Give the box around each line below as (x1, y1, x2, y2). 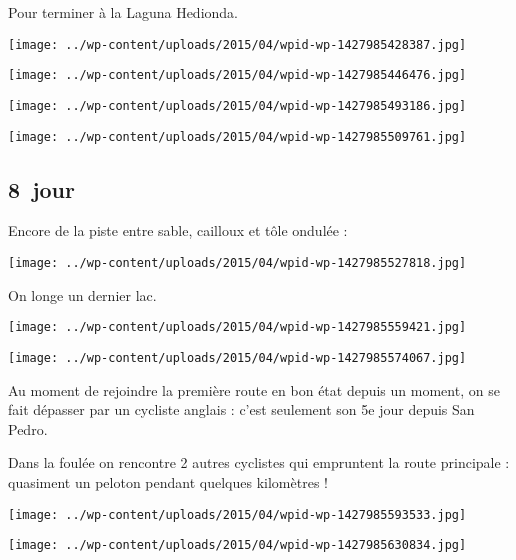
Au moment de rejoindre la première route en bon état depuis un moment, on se (8, 379, 500, 400)
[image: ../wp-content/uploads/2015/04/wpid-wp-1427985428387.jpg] (8, 37, 467, 52)
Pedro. (8, 418, 48, 439)
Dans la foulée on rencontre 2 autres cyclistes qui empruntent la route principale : (8, 452, 510, 473)
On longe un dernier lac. (8, 284, 157, 305)
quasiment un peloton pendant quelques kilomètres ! (8, 471, 328, 492)
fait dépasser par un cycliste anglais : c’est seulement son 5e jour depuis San (8, 399, 475, 420)
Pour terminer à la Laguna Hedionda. (8, 2, 238, 22)
